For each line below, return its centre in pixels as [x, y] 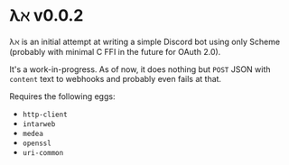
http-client [45, 115]
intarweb [39, 124]
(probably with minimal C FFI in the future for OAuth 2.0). [115, 51]
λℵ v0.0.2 [47, 16]
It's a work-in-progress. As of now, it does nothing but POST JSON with [140, 69]
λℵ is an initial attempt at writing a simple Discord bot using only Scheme [145, 41]
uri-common [43, 152]
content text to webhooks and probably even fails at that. [116, 78]
